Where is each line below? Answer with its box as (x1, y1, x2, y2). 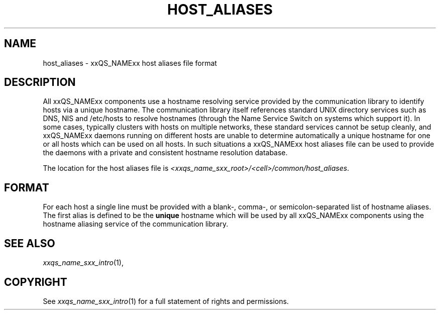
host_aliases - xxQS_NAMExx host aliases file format (43, 58, 217, 67)
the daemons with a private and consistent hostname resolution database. (43, 148, 288, 157)
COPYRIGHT (4, 275, 67, 288)
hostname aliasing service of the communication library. (43, 220, 229, 229)
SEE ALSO (4, 237, 55, 250)
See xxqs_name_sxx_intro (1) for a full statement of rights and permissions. (43, 296, 289, 305)
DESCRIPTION (4, 76, 76, 89)
